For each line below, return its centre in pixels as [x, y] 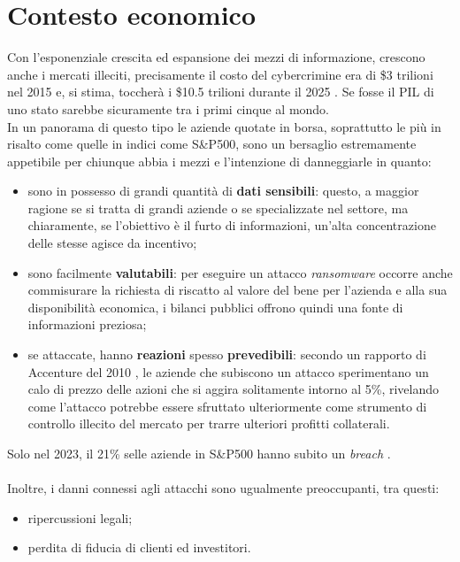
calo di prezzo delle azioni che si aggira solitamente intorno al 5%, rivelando [234, 389]
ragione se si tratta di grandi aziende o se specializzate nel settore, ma [218, 208]
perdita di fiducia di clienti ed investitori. [139, 547]
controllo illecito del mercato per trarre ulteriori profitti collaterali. [209, 423]
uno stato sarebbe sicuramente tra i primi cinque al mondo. [168, 108]
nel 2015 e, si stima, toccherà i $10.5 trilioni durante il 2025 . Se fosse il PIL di [221, 92]
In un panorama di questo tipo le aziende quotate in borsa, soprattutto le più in [224, 126]
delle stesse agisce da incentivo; [112, 243]
